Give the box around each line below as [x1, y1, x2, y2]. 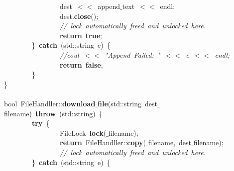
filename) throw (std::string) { [4, 108, 103, 118]
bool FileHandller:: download [4, 98, 96, 108]
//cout [60, 49, 80, 60]
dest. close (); [59, 10, 99, 21]
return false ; [60, 59, 103, 70]
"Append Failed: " [105, 49, 160, 60]
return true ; [60, 30, 102, 40]
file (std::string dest [98, 98, 157, 108]
